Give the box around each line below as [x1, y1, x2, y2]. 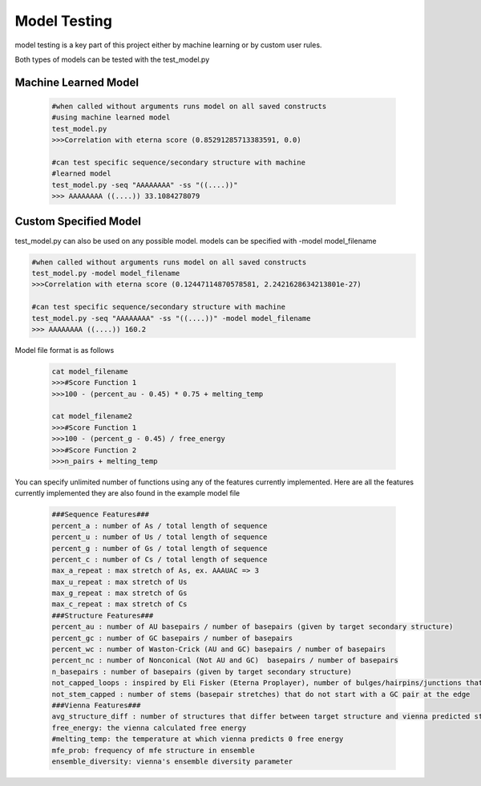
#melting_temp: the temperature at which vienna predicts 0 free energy [51, 735, 344, 743]
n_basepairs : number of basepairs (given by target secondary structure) [51, 666, 353, 676]
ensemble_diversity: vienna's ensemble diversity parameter [51, 756, 293, 766]
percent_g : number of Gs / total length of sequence [51, 544, 268, 553]
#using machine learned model [51, 113, 171, 122]
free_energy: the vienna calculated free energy [51, 723, 247, 732]
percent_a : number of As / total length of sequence [51, 521, 268, 530]
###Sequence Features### [51, 510, 150, 519]
